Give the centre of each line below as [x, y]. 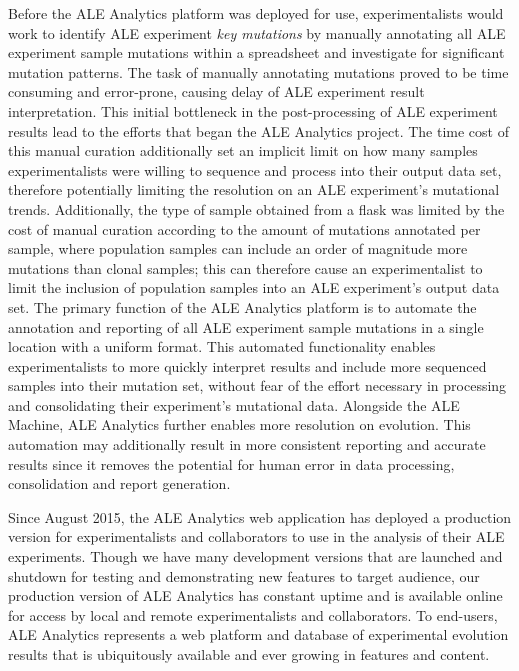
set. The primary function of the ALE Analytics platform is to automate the [242, 306]
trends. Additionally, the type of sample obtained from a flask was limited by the [256, 208]
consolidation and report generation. [119, 483]
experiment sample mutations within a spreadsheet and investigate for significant [256, 52]
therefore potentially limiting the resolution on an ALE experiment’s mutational [254, 189]
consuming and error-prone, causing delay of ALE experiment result [216, 91]
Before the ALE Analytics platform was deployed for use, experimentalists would [256, 13]
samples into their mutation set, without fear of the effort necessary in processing [257, 385]
